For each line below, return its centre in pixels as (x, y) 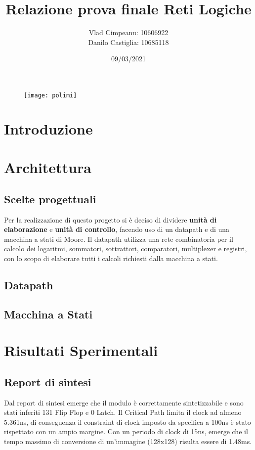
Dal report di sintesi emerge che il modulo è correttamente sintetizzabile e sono (124, 402)
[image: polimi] (50, 95)
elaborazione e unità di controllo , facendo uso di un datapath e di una (117, 229)
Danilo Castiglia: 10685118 (128, 42)
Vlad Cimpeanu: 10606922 (128, 32)
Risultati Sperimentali (81, 350)
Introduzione (48, 128)
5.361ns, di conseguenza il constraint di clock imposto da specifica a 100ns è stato (127, 422)
